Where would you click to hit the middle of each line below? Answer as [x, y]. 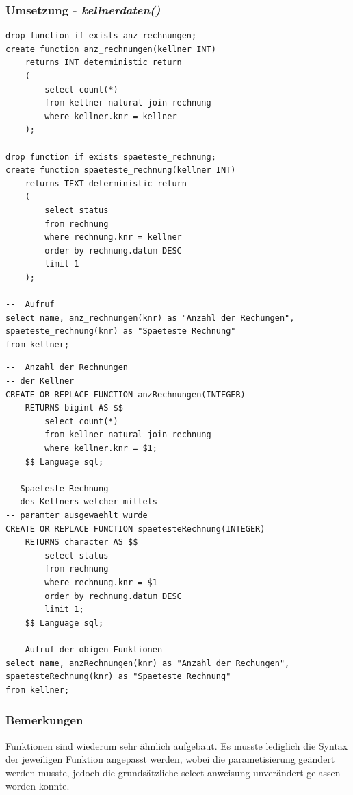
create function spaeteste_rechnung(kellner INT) [121, 170]
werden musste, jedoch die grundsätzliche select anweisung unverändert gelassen [173, 772]
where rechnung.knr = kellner [113, 237]
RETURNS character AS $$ [81, 542]
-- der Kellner [40, 381]
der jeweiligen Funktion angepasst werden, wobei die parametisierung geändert [170, 759]
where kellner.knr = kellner [111, 116]
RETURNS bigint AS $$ [74, 408]
